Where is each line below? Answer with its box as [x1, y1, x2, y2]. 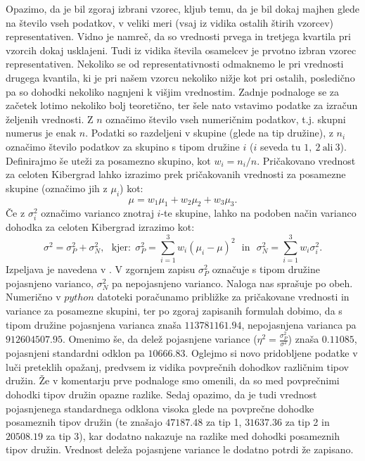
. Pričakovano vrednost [257, 153, 356, 168]
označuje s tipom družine [212, 262, 320, 277]
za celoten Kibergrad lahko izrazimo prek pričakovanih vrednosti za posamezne [6, 167, 346, 182]
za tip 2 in [285, 415, 330, 429]
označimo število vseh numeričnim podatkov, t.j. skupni [105, 111, 346, 126]
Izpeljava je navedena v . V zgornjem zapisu [6, 262, 196, 277]
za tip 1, [205, 415, 242, 429]
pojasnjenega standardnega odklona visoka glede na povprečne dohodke [6, 400, 314, 415]
